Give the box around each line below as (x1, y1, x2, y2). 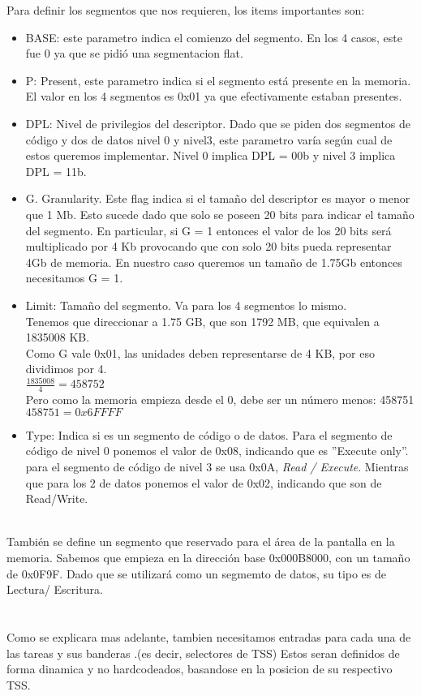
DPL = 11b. (25, 162, 87, 179)
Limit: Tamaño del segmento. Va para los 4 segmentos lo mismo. (25, 296, 347, 313)
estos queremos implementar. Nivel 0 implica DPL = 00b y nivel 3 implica (25, 147, 396, 164)
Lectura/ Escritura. (6, 581, 103, 598)
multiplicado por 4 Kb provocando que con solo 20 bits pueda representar (25, 238, 392, 255)
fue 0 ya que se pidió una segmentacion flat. (25, 45, 243, 62)
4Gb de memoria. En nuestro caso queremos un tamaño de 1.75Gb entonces (25, 253, 402, 270)
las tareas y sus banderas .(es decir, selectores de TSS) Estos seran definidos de (6, 644, 400, 661)
